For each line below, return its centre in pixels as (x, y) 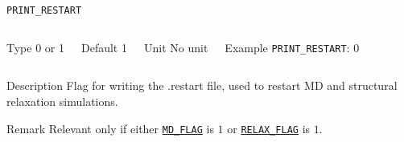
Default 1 (104, 47)
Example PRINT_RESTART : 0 (292, 47)
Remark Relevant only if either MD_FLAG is (110, 128)
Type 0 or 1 (35, 47)
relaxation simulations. (62, 101)
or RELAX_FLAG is (269, 128)
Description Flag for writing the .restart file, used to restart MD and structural (202, 85)
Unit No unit (176, 47)
